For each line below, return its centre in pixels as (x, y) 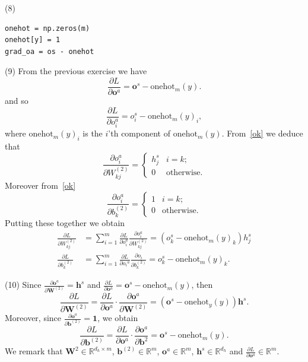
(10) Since (23, 285)
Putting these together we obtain (65, 223)
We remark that (34, 351)
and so (17, 101)
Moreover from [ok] (40, 185)
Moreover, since (33, 318)
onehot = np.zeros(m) (47, 28)
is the (93, 133)
